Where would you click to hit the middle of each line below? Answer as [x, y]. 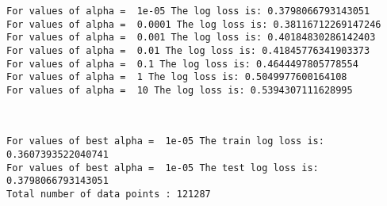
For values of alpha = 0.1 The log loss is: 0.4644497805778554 [182, 64]
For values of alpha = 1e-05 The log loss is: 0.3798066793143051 [188, 11]
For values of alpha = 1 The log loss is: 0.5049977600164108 [177, 77]
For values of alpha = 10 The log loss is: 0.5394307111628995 [180, 90]
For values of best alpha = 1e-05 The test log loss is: [163, 168]
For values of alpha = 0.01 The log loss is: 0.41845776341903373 [188, 50]
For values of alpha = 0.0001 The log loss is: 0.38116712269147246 [194, 24]
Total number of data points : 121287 [109, 194]
